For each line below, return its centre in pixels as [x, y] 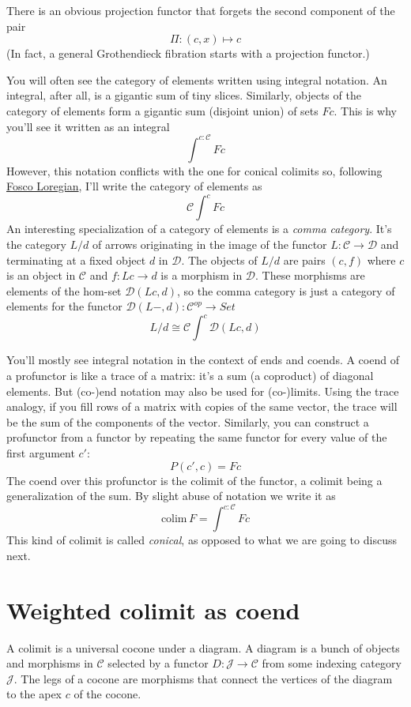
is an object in [41, 275]
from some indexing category [332, 663]
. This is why [365, 110]
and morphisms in [50, 663]
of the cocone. [107, 694]
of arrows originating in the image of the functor [210, 244]
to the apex [34, 694]
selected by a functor [158, 663]
